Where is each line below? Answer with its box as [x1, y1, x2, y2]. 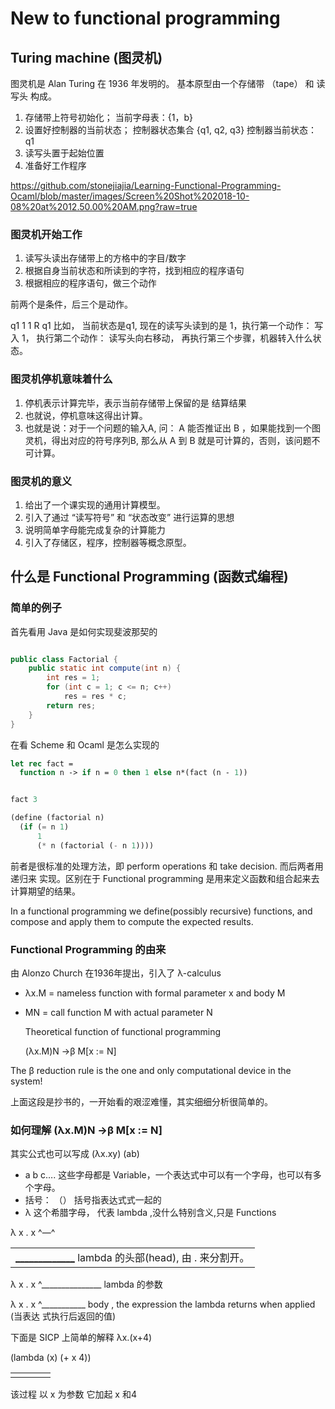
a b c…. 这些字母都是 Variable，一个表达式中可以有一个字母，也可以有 [24, 1169, 313, 1181]
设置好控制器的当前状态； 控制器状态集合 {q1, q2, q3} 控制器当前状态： [24, 124, 318, 136]
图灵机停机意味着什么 [10, 372, 113, 386]
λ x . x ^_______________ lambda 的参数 [10, 1278, 163, 1291]
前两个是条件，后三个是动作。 [10, 298, 133, 311]
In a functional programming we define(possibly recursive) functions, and [10, 905, 313, 917]
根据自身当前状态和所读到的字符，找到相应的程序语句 [24, 265, 245, 277]
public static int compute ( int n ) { [28, 663, 182, 674]
